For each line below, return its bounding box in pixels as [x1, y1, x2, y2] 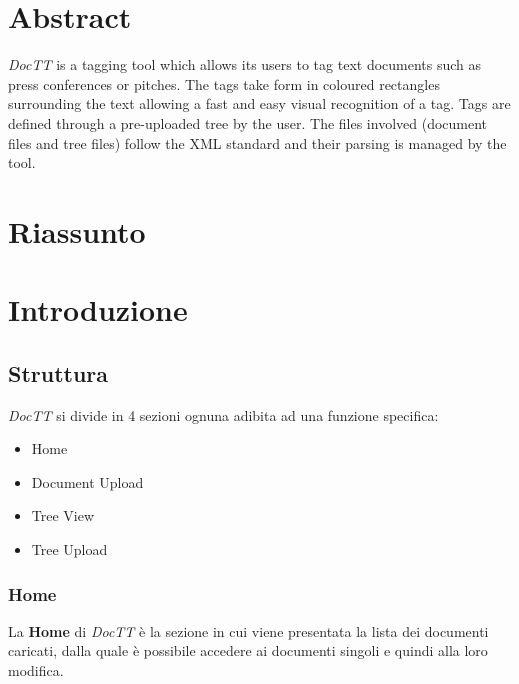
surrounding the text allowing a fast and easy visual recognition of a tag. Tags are [8, 93, 511, 114]
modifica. [8, 660, 64, 681]
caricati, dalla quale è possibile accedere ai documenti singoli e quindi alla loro [8, 640, 488, 661]
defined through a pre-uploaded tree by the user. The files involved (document [8, 112, 488, 133]
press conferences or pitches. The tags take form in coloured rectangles [8, 73, 440, 94]
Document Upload [31, 471, 144, 492]
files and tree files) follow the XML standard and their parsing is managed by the [8, 132, 507, 153]
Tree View [31, 505, 95, 526]
